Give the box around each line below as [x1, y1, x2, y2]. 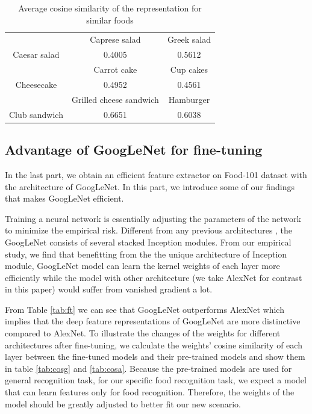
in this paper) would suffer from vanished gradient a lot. [5, 283, 213, 295]
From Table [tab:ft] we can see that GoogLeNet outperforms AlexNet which [5, 303, 284, 315]
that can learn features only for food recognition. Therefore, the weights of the [5, 386, 295, 398]
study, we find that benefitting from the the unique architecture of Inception [5, 247, 287, 260]
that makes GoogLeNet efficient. [5, 192, 124, 205]
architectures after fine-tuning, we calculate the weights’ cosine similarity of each [5, 338, 302, 351]
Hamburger [168, 93, 210, 105]
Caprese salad [90, 33, 141, 46]
